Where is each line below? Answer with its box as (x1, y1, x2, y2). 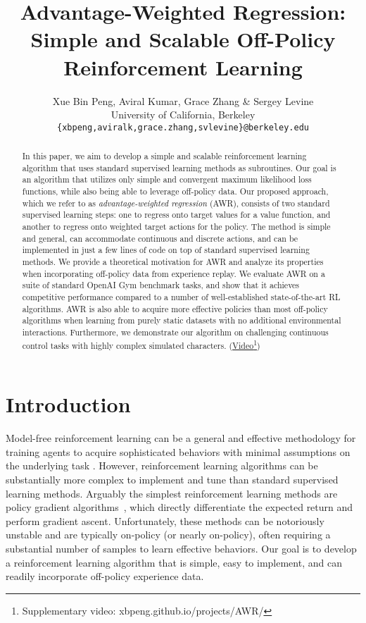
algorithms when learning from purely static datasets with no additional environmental (22, 314, 341, 326)
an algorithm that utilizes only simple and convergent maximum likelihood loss (22, 173, 312, 185)
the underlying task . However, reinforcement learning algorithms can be (6, 458, 318, 473)
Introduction (6, 390, 131, 419)
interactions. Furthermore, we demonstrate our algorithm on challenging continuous (22, 326, 329, 338)
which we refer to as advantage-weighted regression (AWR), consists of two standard (22, 197, 330, 209)
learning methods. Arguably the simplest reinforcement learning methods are (6, 486, 338, 500)
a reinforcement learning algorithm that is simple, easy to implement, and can (6, 555, 342, 569)
